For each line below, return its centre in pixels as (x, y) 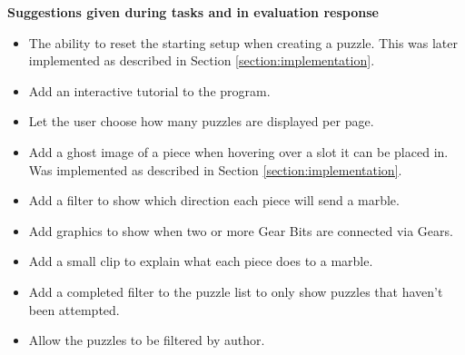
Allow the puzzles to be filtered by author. (147, 340)
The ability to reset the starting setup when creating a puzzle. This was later (243, 42)
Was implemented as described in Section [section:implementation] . (215, 169)
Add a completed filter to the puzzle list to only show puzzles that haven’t (236, 291)
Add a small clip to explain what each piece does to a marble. (201, 261)
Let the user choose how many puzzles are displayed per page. (201, 121)
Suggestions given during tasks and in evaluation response (193, 12)
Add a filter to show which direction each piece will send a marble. (214, 200)
